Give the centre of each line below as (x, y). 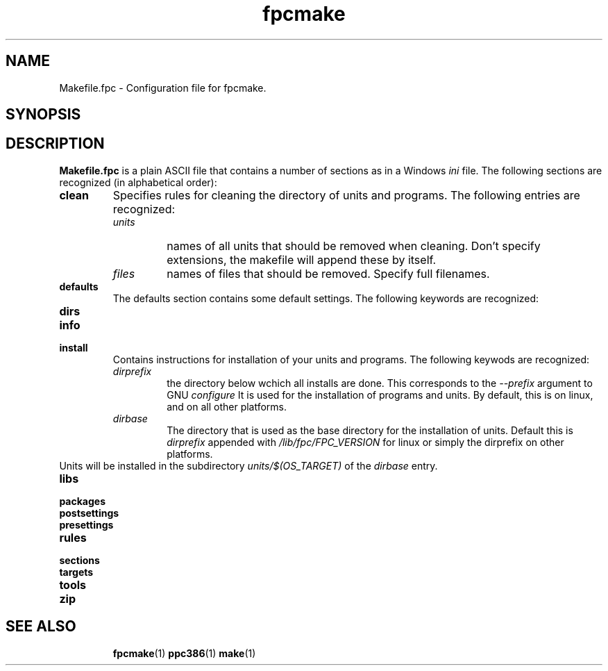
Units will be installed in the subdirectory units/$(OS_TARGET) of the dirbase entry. (248, 465)
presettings (86, 524)
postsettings (89, 513)
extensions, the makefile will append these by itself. (302, 259)
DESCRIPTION (55, 144)
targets (76, 572)
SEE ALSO (41, 627)
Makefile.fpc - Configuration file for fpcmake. (163, 88)
